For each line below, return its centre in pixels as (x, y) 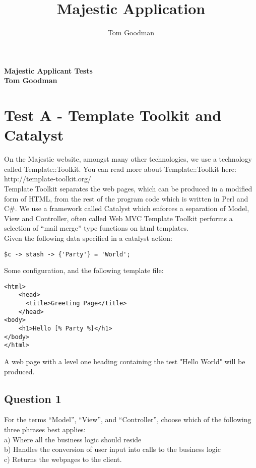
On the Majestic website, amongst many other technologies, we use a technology (128, 159)
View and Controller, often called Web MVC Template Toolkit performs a (118, 218)
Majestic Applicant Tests (48, 70)
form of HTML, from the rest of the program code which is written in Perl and (126, 198)
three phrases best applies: (45, 429)
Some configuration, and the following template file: (84, 270)
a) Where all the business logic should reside (73, 439)
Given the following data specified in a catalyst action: (88, 238)
